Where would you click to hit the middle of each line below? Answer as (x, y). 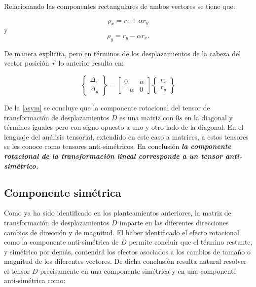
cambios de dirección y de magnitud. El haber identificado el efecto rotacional (122, 232)
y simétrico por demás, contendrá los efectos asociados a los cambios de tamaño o (127, 251)
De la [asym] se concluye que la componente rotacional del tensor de (107, 107)
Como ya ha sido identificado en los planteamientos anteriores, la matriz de (118, 213)
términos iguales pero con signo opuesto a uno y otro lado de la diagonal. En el (124, 127)
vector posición (27, 63)
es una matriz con (146, 117)
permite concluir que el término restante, (191, 242)
